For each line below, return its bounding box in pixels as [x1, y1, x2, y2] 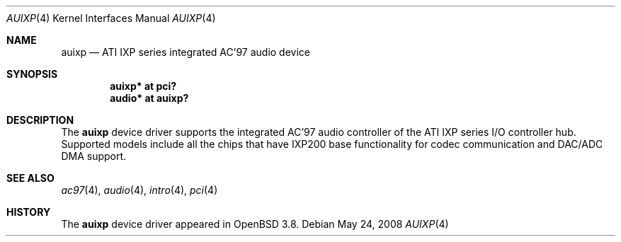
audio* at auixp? [110, 92, 189, 104]
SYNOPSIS [6, 68, 58, 80]
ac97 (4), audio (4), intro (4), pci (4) [61, 184, 218, 196]
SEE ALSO [6, 172, 55, 184]
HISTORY [6, 206, 51, 218]
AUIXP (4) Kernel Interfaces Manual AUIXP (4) [6, 12, 216, 24]
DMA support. [61, 150, 127, 162]
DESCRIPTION [6, 114, 74, 126]
